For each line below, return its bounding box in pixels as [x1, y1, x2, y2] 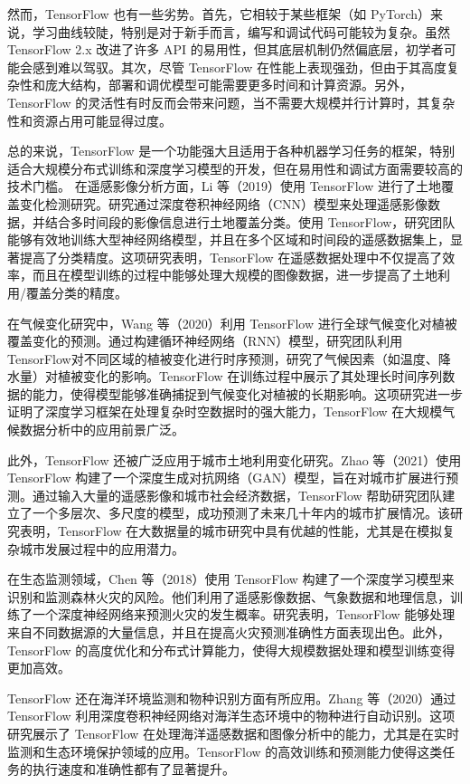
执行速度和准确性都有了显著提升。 [32, 760, 235, 779]
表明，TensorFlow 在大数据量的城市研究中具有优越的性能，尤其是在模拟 [19, 521, 443, 540]
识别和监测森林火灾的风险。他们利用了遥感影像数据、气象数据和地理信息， [7, 587, 450, 606]
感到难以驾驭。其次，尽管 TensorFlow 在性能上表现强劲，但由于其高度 [32, 57, 447, 76]
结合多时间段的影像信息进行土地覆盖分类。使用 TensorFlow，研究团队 [44, 212, 456, 231]
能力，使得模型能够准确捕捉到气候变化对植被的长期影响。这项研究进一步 [32, 384, 463, 403]
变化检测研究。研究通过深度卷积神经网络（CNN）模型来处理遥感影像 [19, 194, 428, 213]
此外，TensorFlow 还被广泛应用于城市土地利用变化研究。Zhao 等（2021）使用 [7, 450, 462, 469]
